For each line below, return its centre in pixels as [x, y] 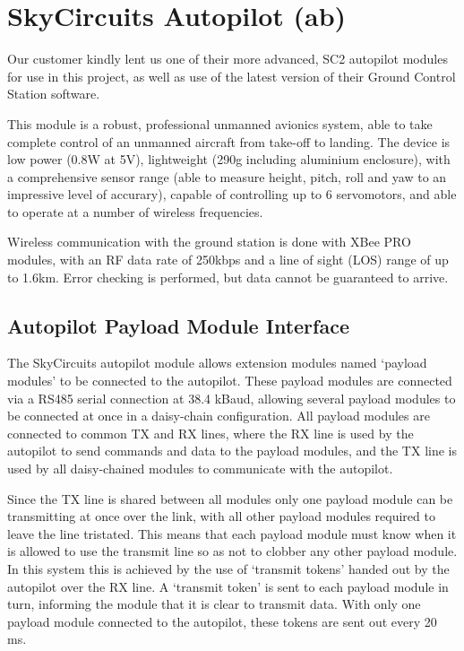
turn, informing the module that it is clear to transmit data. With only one [214, 604]
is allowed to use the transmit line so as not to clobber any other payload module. [232, 551]
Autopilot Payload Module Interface [178, 325]
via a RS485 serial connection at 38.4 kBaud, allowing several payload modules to [232, 398]
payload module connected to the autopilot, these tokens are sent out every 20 [222, 621]
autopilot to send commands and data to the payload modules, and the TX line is [232, 451]
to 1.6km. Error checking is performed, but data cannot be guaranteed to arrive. [228, 277]
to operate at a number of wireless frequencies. [135, 211]
